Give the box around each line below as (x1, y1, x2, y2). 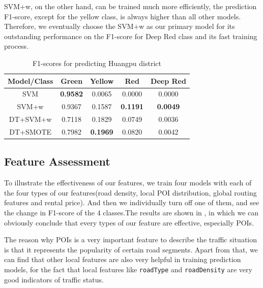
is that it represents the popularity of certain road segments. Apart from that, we (4, 244, 258, 254)
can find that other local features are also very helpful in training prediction (4, 254, 241, 265)
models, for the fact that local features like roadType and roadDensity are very (4, 264, 252, 274)
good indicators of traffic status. (4, 274, 104, 284)
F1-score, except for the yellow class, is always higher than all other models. (4, 11, 241, 21)
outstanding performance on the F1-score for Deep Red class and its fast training (4, 30, 257, 41)
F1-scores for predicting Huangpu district (32, 57, 161, 68)
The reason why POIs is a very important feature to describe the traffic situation (4, 234, 257, 245)
